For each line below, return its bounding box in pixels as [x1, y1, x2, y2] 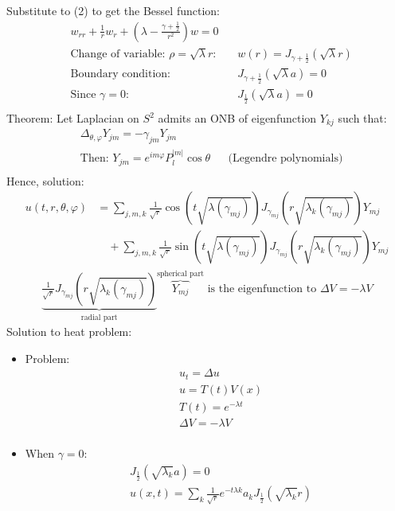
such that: [338, 110, 387, 127]
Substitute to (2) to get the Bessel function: [6, 2, 220, 18]
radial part [80, 313, 118, 322]
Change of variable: [70, 48, 166, 60]
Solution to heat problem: [6, 323, 132, 340]
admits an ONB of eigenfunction [158, 110, 317, 127]
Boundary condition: [70, 68, 170, 80]
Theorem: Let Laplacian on [6, 110, 139, 127]
